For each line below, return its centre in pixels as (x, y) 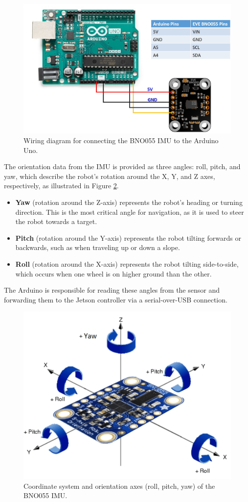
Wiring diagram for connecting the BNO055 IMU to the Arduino (121, 140)
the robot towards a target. (56, 221)
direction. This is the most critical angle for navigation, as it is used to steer (130, 212)
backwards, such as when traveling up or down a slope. (98, 247)
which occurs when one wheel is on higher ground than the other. (113, 273)
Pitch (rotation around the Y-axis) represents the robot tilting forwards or (128, 238)
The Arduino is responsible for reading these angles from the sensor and (112, 290)
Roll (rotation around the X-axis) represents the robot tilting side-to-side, (127, 264)
